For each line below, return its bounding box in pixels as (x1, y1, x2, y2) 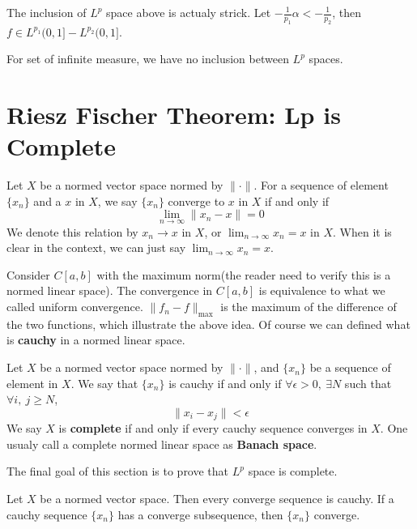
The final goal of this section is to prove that (6, 463, 229, 480)
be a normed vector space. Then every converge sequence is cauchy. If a (40, 490, 394, 507)
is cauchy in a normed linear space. (6, 331, 185, 348)
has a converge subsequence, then (117, 506, 283, 523)
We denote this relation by (6, 223, 138, 240)
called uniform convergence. (6, 298, 143, 315)
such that (344, 374, 392, 391)
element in (6, 374, 58, 391)
